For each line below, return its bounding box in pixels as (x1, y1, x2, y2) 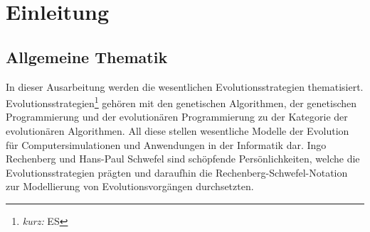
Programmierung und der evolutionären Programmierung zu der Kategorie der (6, 109, 348, 124)
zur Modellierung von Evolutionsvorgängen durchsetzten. (6, 179, 254, 194)
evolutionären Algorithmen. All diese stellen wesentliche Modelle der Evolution (6, 123, 349, 138)
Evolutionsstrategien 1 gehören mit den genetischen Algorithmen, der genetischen (6, 94, 357, 110)
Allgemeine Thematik (6, 45, 168, 67)
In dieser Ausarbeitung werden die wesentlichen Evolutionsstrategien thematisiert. (6, 79, 364, 94)
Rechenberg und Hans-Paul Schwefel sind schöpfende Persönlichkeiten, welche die (6, 151, 360, 166)
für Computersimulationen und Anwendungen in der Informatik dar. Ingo (6, 137, 327, 152)
